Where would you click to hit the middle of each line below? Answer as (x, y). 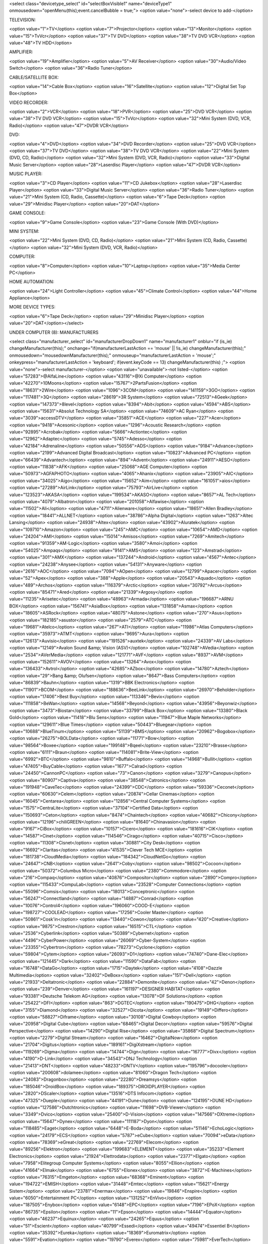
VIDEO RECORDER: (29, 103)
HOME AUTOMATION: (32, 282)
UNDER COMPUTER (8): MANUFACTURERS (54, 332)
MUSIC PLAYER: (26, 174)
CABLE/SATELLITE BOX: (34, 77)
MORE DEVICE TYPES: (32, 307)
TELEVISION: (23, 19)
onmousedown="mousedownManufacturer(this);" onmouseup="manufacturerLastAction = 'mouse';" (112, 355)
